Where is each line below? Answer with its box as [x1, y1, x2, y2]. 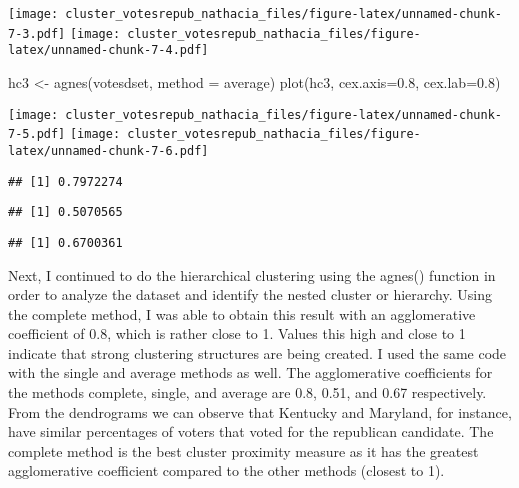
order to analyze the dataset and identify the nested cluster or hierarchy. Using [8, 284, 492, 305]
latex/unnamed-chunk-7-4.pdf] [8, 43, 209, 58]
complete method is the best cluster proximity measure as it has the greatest [8, 440, 479, 461]
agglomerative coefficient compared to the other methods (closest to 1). [8, 460, 445, 481]
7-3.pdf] [8, 26, 66, 41]
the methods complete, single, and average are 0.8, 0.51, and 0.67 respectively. [8, 382, 487, 403]
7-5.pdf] [8, 127, 66, 142]
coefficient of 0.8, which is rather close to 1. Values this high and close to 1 [8, 323, 466, 344]
